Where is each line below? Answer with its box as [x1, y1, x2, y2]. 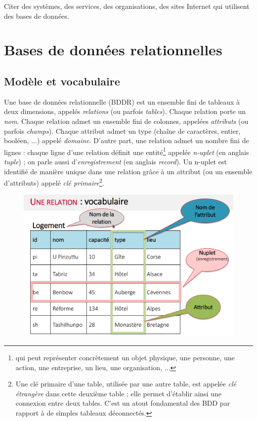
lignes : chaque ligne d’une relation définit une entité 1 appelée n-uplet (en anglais [4, 145, 249, 157]
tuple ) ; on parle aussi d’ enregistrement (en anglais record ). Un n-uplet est [4, 156, 227, 166]
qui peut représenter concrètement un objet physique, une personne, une [15, 352, 235, 362]
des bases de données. [4, 10, 69, 21]
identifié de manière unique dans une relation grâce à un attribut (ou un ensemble [4, 166, 253, 176]
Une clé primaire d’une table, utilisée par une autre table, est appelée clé [15, 379, 236, 389]
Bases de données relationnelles [4, 39, 222, 60]
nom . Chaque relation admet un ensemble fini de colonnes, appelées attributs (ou [4, 115, 249, 126]
